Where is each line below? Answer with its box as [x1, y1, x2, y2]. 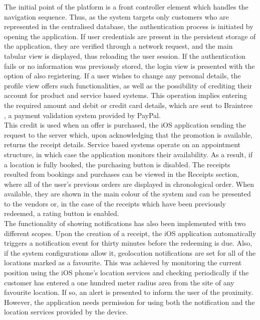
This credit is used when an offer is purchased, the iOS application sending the [4, 120, 246, 130]
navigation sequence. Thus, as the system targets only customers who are [4, 11, 229, 22]
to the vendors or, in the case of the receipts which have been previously [4, 198, 226, 208]
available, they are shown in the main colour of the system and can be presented [4, 188, 251, 199]
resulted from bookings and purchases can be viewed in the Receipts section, [4, 169, 239, 179]
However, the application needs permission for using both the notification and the [4, 296, 255, 307]
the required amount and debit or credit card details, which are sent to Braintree [4, 99, 253, 110]
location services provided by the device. [4, 306, 128, 317]
